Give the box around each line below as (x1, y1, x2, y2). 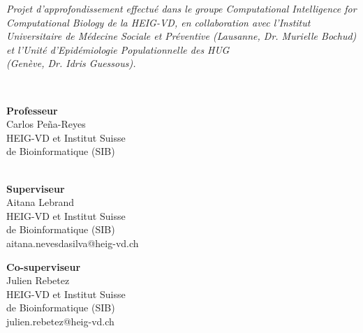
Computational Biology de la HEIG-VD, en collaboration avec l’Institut (6, 15, 311, 29)
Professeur (6, 103, 58, 117)
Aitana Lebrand (6, 195, 75, 209)
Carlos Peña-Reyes (6, 117, 86, 131)
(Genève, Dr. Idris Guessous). (6, 56, 136, 71)
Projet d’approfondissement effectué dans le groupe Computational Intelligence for (6, 1, 357, 15)
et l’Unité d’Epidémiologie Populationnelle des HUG (6, 42, 230, 57)
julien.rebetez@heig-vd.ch (6, 313, 114, 328)
